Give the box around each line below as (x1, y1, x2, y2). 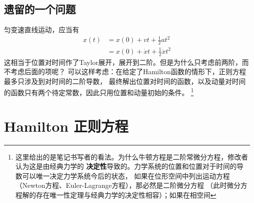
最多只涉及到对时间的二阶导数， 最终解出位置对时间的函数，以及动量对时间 (4, 76, 246, 86)
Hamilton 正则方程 (4, 116, 128, 136)
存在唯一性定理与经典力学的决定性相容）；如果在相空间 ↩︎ (36, 190, 216, 200)
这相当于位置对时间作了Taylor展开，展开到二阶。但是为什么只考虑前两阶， (4, 57, 242, 67)
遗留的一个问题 (4, 1, 76, 17)
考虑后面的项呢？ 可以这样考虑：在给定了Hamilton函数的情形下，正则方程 (10, 66, 246, 77)
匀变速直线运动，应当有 (4, 24, 79, 35)
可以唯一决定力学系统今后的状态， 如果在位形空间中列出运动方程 (22, 170, 230, 181)
